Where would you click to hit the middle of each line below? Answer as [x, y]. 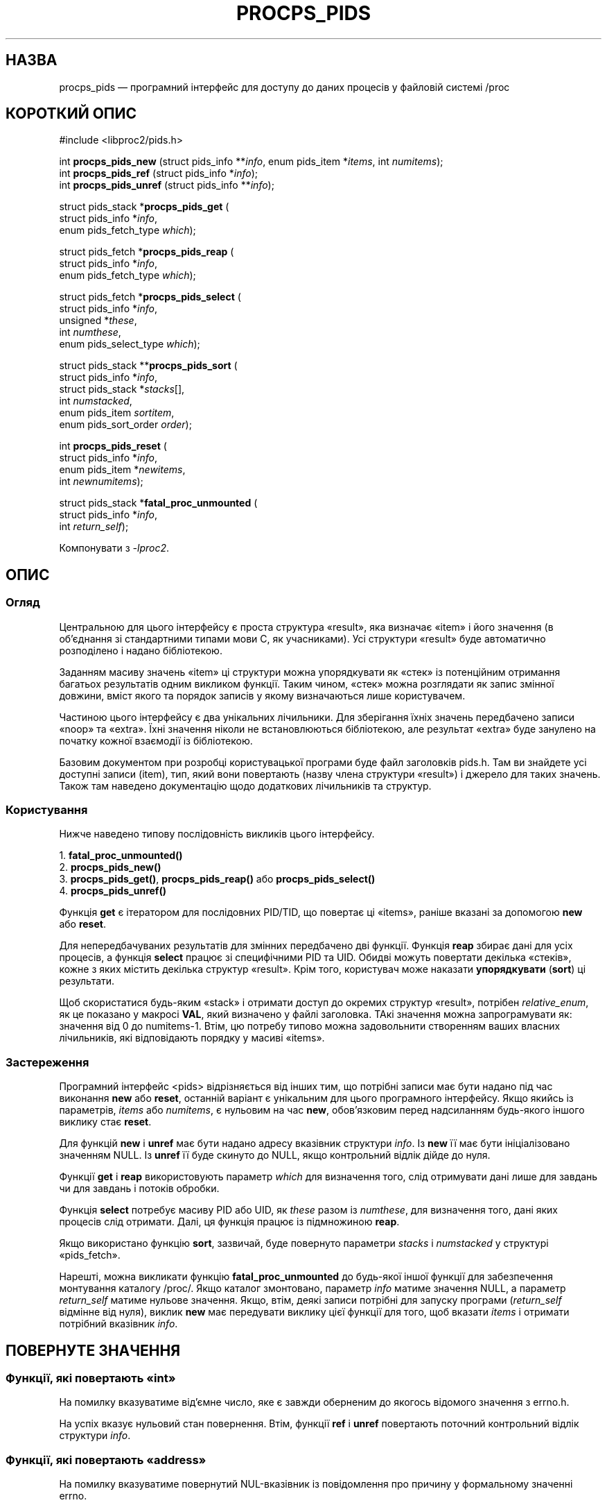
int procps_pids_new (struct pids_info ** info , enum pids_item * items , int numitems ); [251, 162]
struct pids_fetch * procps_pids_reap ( [147, 252]
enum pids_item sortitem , [117, 413]
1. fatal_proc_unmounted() [121, 856]
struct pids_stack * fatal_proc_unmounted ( [158, 503]
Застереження [47, 1062]
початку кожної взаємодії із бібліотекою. [156, 740]
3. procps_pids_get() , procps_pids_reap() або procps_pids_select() [217, 879]
